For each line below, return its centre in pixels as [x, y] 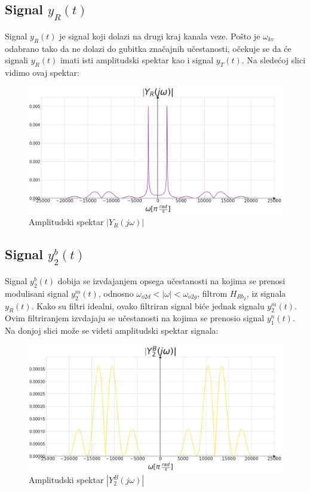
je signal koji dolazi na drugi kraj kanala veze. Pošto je [160, 36]
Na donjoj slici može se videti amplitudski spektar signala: [112, 330]
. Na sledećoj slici [274, 60]
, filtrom [212, 293]
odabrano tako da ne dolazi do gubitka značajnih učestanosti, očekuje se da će [148, 48]
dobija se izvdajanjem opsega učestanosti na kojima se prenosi [171, 280]
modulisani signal [37, 293]
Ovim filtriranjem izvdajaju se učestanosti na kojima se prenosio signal [135, 318]
